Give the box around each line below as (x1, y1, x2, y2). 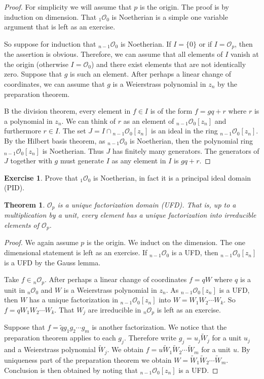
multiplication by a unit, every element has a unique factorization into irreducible (4, 210, 256, 220)
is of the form (150, 106, 193, 116)
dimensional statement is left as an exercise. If (4, 247, 147, 258)
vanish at (230, 49, 259, 59)
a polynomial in (4, 115, 53, 126)
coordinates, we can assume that (4, 79, 105, 89)
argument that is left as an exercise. (4, 21, 116, 32)
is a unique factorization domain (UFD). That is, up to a (57, 199, 236, 210)
